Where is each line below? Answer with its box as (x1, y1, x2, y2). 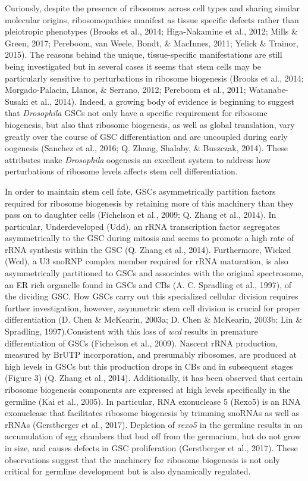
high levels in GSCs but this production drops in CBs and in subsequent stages (5, 360, 293, 372)
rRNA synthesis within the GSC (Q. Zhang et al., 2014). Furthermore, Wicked (5, 243, 291, 255)
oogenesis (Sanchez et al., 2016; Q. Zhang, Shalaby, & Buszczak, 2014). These (5, 142, 288, 154)
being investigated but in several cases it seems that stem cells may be (5, 60, 262, 72)
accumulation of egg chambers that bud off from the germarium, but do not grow (5, 430, 301, 442)
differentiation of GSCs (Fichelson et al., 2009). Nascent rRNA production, (5, 336, 278, 349)
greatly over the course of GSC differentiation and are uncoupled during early (5, 130, 288, 142)
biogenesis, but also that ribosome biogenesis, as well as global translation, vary (5, 118, 295, 130)
